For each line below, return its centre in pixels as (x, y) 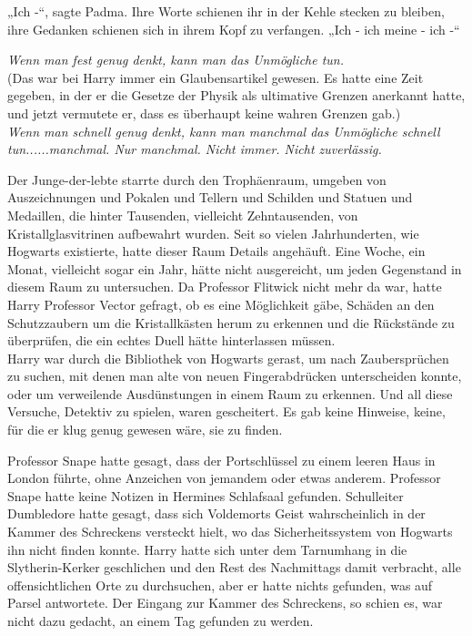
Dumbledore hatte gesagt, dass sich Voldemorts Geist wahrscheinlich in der (216, 513)
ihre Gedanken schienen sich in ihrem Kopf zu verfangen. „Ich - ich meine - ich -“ (234, 29)
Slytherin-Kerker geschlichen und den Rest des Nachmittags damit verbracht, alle (234, 567)
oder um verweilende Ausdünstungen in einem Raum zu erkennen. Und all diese (230, 393)
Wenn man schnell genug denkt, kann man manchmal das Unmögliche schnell (224, 131)
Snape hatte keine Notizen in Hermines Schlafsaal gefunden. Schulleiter (206, 495)
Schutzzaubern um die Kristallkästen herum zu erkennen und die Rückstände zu (231, 322)
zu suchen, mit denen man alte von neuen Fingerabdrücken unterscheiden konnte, (235, 376)
